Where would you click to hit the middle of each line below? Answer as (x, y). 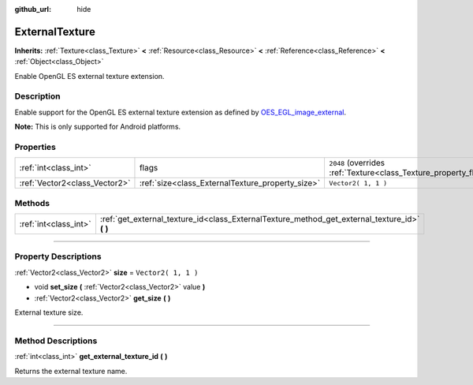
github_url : (33, 9)
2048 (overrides (357, 163)
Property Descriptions (58, 256)
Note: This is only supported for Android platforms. (98, 127)
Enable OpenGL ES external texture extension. (89, 76)
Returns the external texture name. (71, 371)
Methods (32, 203)
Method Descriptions (56, 341)
